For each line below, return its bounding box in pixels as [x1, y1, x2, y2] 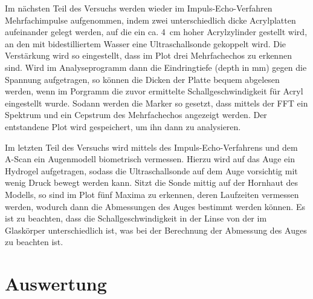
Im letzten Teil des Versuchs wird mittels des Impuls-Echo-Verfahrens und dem [5, 140, 298, 153]
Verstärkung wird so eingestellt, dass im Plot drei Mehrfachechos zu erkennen [5, 49, 292, 62]
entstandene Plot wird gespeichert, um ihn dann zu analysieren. [5, 120, 241, 133]
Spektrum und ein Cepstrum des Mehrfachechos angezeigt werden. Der [5, 108, 267, 121]
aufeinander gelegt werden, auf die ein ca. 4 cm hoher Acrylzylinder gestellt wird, [5, 25, 308, 38]
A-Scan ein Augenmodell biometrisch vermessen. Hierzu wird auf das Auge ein [5, 153, 295, 165]
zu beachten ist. [5, 235, 63, 248]
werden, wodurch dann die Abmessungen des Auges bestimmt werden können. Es [5, 200, 305, 212]
